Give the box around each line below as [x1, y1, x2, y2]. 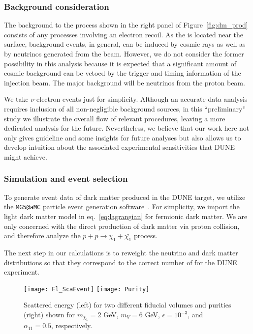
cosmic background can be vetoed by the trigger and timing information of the [4, 68, 241, 78]
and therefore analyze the [4, 230, 81, 241]
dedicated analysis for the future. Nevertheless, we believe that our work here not [4, 123, 250, 133]
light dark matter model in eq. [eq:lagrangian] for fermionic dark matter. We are [4, 211, 248, 221]
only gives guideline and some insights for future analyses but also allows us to [4, 132, 241, 142]
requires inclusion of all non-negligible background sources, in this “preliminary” [4, 103, 246, 113]
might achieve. [4, 151, 47, 162]
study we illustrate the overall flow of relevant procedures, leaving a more [4, 113, 225, 123]
